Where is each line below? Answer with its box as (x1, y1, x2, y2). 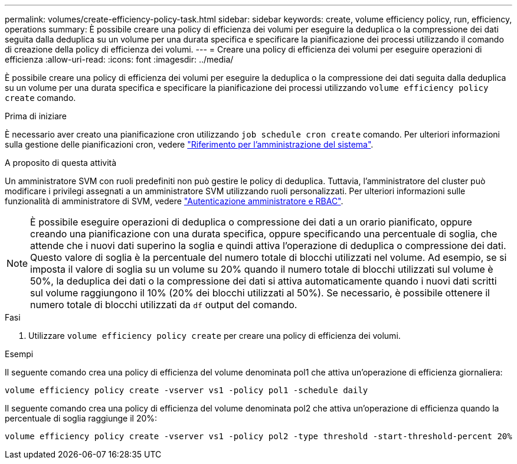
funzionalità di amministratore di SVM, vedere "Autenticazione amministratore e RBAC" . (5, 196, 343, 206)
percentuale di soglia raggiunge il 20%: (5, 413, 158, 423)
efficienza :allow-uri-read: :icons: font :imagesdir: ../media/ (5, 54, 234, 64)
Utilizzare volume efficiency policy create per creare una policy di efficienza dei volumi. (28, 331, 401, 341)
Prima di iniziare (5, 111, 67, 121)
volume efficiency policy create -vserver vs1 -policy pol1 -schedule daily (5, 385, 368, 395)
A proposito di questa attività (5, 158, 117, 168)
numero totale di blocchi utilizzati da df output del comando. (30, 299, 297, 311)
